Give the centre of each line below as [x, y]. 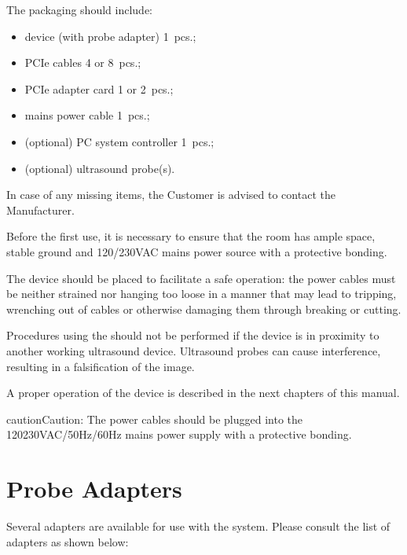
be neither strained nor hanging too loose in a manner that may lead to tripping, [202, 294]
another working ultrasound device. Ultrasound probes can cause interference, [194, 350]
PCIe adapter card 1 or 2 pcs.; [99, 88]
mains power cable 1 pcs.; [87, 115]
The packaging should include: [79, 9]
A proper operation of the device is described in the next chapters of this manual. [203, 393]
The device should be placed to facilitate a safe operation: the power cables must [201, 278]
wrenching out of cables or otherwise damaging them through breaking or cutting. [204, 309]
